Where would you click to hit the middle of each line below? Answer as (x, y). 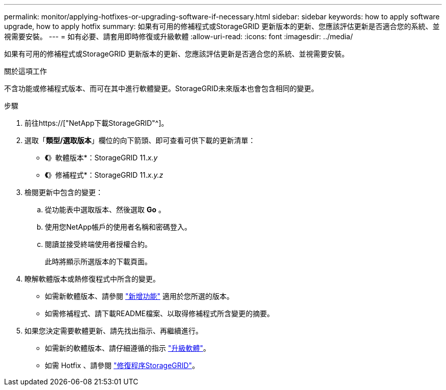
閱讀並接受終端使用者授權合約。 (98, 244)
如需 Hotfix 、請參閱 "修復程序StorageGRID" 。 (122, 365)
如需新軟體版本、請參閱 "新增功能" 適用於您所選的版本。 (139, 296)
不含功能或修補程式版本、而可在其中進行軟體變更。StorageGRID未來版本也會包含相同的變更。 (161, 88)
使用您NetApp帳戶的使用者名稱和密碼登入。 (118, 227)
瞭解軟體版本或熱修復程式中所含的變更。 (92, 279)
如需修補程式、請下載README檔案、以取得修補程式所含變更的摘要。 (160, 313)
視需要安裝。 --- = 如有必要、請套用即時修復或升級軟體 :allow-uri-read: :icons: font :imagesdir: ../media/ (179, 36)
